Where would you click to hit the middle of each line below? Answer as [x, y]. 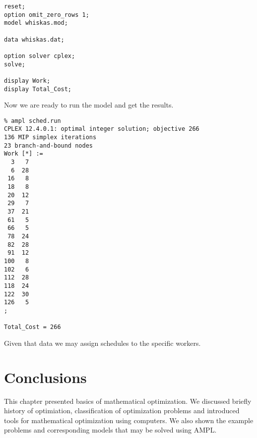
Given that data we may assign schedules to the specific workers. [102, 343]
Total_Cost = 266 [32, 327]
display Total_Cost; [38, 89]
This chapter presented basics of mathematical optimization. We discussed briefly [128, 401]
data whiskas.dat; [34, 39]
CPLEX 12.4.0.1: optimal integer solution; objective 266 [102, 129]
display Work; [27, 81]
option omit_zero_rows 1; [47, 15]
